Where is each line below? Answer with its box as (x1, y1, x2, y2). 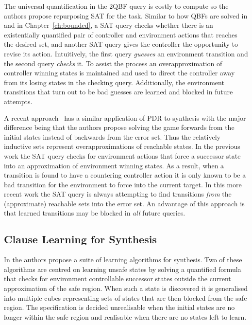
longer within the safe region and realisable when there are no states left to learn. (4, 311, 247, 322)
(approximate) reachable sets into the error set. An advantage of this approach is (4, 198, 245, 208)
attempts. (4, 96, 33, 106)
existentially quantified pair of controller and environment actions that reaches (4, 29, 237, 39)
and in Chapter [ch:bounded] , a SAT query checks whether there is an (4, 20, 213, 30)
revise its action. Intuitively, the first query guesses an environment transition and (4, 48, 248, 58)
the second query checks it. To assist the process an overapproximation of (4, 58, 222, 68)
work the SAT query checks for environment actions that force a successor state (4, 150, 241, 161)
